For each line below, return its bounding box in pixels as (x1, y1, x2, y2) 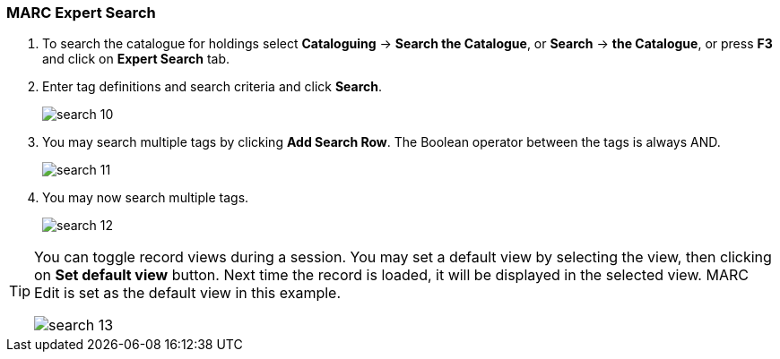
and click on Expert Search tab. (42, 51, 230, 67)
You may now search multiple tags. (42, 190, 249, 206)
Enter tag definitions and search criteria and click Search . (42, 79, 383, 95)
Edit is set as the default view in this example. (34, 284, 342, 303)
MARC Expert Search (6, 4, 156, 21)
